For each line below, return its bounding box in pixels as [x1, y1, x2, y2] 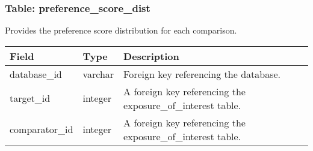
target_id [10, 91, 51, 105]
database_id [10, 67, 62, 81]
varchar [82, 67, 114, 81]
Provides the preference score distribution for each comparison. [5, 24, 237, 37]
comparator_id [10, 122, 73, 137]
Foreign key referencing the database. [123, 67, 281, 81]
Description [123, 49, 179, 63]
